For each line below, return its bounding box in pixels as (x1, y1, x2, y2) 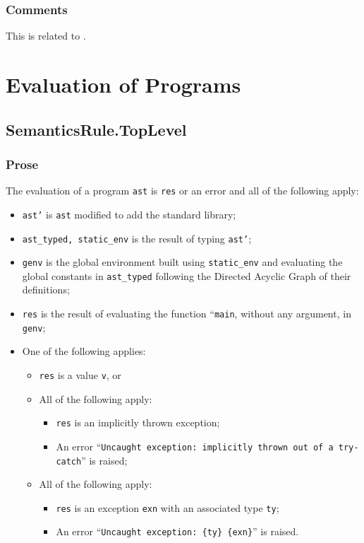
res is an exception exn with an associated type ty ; (56, 500, 279, 515)
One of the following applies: (22, 344, 146, 358)
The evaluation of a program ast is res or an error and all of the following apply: (6, 183, 359, 198)
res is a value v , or (39, 367, 121, 382)
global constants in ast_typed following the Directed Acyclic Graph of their (22, 268, 351, 283)
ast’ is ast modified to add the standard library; (22, 206, 236, 221)
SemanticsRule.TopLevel (6, 118, 187, 140)
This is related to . (6, 28, 86, 43)
